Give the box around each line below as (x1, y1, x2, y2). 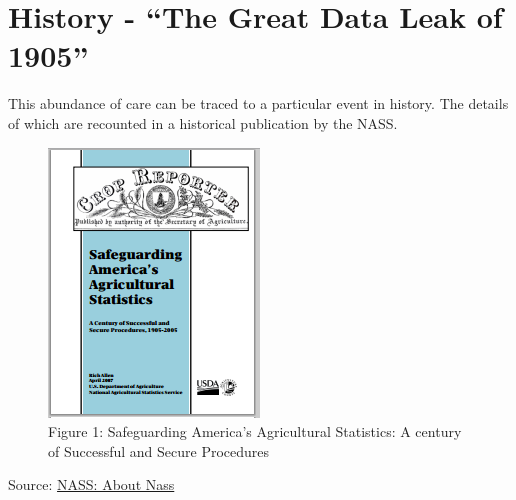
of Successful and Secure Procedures (48, 440, 270, 461)
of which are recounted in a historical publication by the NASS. (8, 112, 398, 133)
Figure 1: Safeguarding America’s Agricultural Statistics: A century (48, 421, 462, 442)
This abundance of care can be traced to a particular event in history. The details (8, 93, 509, 114)
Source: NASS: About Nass (8, 474, 175, 495)
